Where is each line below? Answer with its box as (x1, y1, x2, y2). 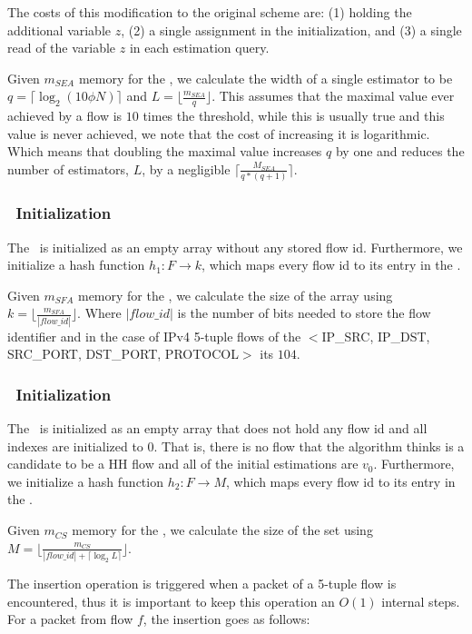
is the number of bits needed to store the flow (177, 303, 431, 322)
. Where (77, 303, 122, 322)
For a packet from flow (7, 609, 133, 629)
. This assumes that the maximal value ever (211, 86, 455, 105)
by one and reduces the (335, 142, 465, 161)
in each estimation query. (129, 38, 270, 57)
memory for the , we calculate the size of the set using (72, 520, 373, 540)
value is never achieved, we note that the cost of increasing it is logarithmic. (7, 124, 430, 143)
